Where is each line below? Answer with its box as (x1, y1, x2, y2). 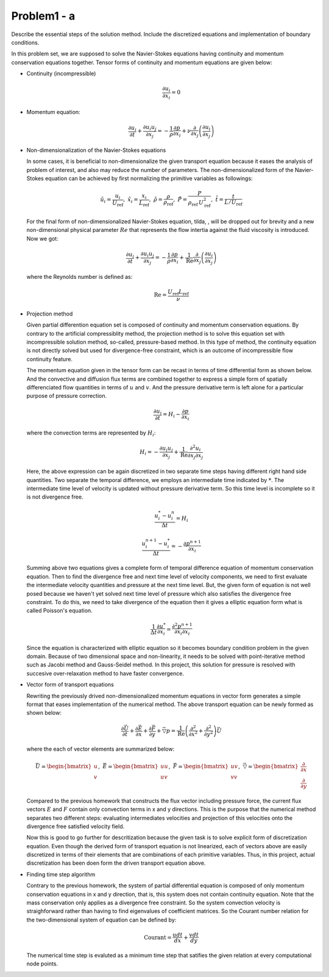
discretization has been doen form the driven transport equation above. (26, 859, 206, 867)
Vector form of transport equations (26, 681, 114, 688)
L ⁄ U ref (224, 199, 243, 207)
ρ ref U (188, 199, 204, 207)
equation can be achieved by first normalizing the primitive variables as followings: (44, 175, 253, 182)
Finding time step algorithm (26, 870, 96, 878)
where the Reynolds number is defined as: (26, 273, 133, 281)
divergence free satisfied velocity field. (26, 823, 125, 830)
